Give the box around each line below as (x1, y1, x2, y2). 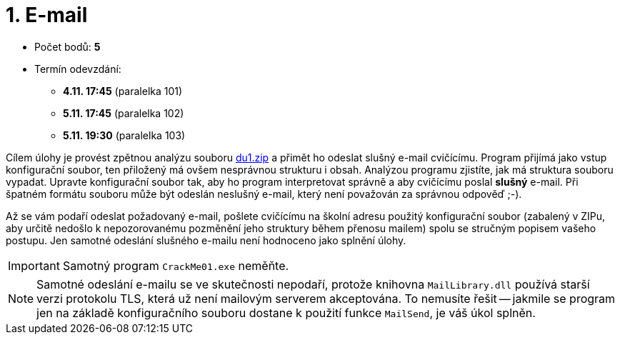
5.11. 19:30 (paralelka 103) (63, 129, 186, 141)
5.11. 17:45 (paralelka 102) (63, 106, 184, 119)
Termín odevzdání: (34, 62, 121, 75)
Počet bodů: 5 (34, 40, 101, 53)
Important (8, 258, 60, 273)
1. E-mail (6, 3, 88, 27)
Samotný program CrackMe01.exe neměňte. (62, 258, 289, 273)
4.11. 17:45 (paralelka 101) (63, 84, 183, 97)
